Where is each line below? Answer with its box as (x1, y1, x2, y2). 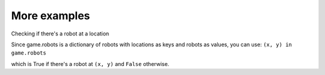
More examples (11, 9, 90, 22)
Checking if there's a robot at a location (11, 30, 110, 37)
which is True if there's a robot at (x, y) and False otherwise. (11, 60, 170, 67)
